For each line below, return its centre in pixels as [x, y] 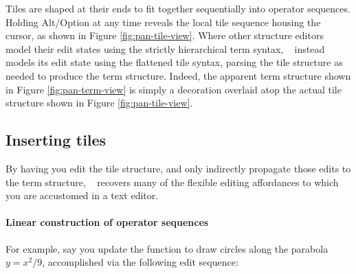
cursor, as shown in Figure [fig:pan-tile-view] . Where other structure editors [165, 35]
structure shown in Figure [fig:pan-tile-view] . [99, 103]
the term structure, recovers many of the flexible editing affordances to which [172, 182]
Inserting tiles [56, 140]
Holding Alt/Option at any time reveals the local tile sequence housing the [163, 22]
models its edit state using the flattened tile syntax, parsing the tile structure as [174, 62]
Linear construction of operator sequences [107, 222]
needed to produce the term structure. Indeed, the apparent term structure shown [178, 75]
